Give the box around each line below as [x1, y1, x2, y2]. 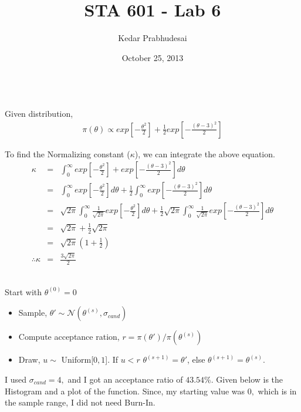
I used [5, 373, 27, 385]
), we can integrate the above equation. [134, 147, 275, 160]
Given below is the [216, 373, 283, 385]
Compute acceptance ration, [18, 330, 120, 343]
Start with [5, 285, 42, 298]
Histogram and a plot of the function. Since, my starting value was [5, 384, 245, 397]
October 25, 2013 [121, 51, 184, 63]
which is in [258, 384, 297, 397]
